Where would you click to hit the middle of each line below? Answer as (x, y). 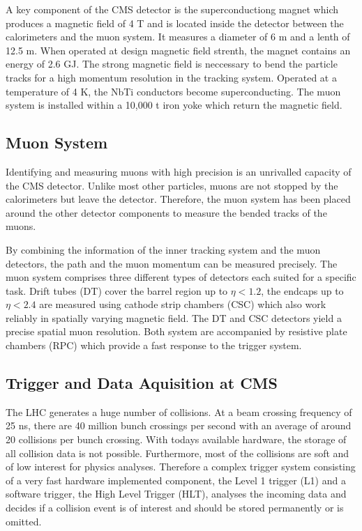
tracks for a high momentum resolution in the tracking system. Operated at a (171, 77)
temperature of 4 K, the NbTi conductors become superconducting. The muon (173, 91)
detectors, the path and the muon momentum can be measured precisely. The (172, 263)
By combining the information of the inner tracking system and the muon (163, 249)
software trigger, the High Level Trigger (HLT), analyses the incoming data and (176, 494)
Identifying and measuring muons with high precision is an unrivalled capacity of (179, 171)
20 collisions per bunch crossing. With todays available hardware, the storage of (176, 439)
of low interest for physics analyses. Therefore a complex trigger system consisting (181, 467)
